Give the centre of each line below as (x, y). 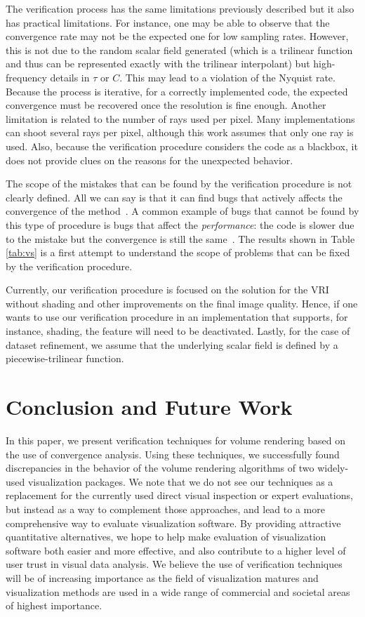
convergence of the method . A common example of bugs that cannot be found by (182, 211)
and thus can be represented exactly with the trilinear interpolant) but (158, 64)
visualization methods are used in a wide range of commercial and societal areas (178, 591)
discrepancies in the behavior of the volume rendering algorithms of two (160, 468)
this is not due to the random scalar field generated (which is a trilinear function (179, 49)
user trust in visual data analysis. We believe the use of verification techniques (174, 564)
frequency (26, 77)
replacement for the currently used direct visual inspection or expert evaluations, (179, 495)
